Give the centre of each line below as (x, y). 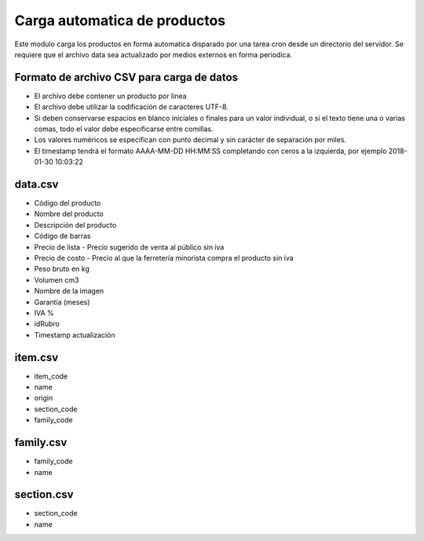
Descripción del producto (75, 225)
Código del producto (68, 203)
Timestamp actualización (75, 334)
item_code (51, 376)
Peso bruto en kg (62, 269)
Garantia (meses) (62, 302)
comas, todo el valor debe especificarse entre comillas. (124, 129)
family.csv (41, 442)
